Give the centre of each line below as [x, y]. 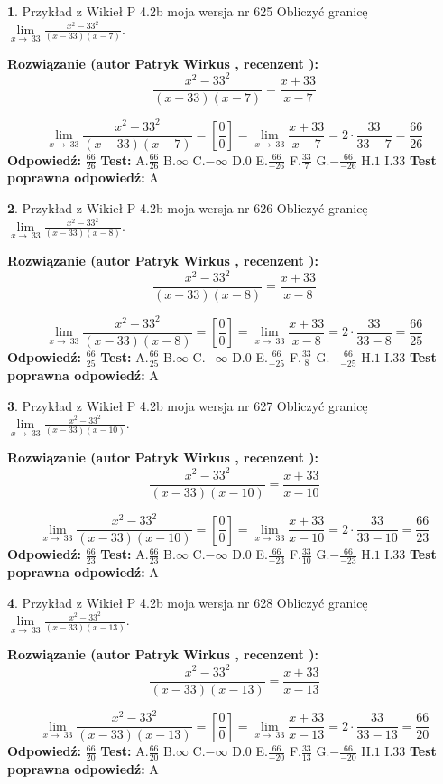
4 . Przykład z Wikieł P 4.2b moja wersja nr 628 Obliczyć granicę [188, 602]
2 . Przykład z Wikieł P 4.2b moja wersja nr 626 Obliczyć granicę [188, 208]
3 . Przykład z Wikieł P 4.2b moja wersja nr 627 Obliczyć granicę [188, 405]
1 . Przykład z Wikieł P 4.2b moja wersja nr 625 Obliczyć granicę [188, 11]
